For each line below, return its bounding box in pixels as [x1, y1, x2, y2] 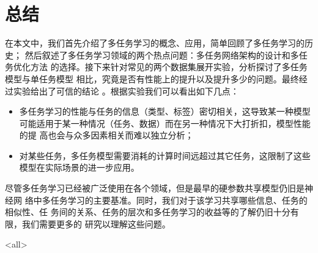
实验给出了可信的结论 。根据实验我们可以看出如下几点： [13, 84, 239, 97]
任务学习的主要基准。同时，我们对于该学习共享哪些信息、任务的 [50, 193, 308, 206]
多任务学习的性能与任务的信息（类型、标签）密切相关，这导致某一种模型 [19, 105, 311, 118]
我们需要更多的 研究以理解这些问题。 [21, 217, 171, 230]
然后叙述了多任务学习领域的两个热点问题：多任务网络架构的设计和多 [24, 48, 299, 61]
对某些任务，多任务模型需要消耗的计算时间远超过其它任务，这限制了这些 [19, 149, 311, 162]
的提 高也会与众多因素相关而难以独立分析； [19, 129, 194, 141]
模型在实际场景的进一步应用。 [19, 161, 139, 174]
